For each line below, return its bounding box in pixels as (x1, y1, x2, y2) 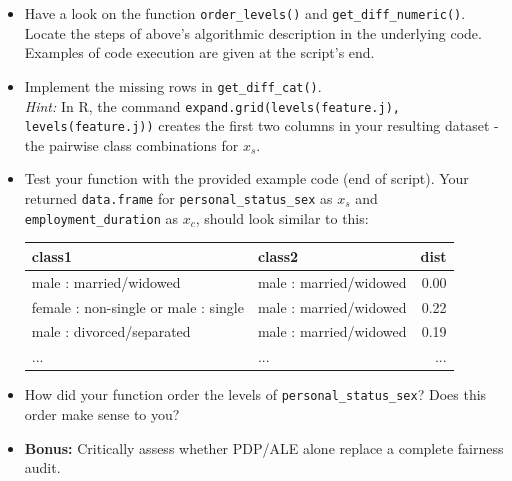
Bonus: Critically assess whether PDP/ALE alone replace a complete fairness (24, 437, 504, 458)
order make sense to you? (24, 403, 180, 424)
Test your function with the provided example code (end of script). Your (24, 168, 469, 189)
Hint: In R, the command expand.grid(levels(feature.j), (24, 95, 400, 116)
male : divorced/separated (31, 321, 191, 342)
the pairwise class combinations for (24, 134, 239, 155)
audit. (24, 457, 61, 478)
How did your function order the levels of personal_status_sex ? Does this (24, 384, 487, 405)
